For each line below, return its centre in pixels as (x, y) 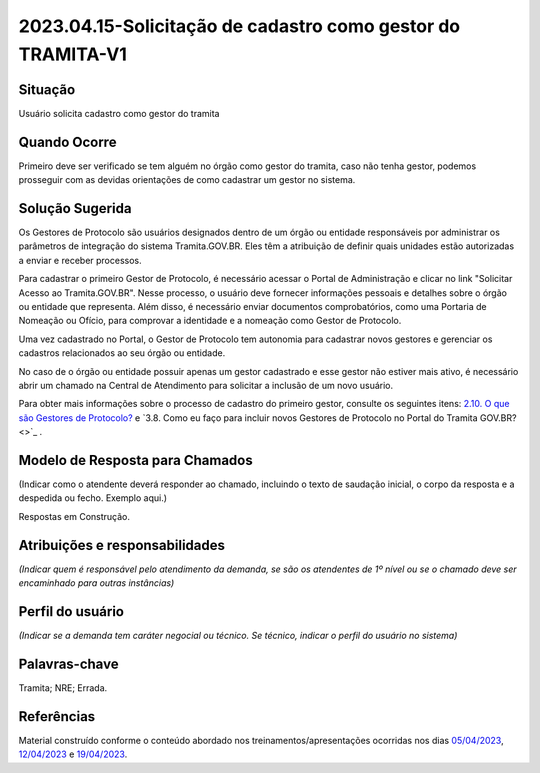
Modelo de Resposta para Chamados (136, 460)
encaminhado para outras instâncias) (96, 583)
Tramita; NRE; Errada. (63, 687)
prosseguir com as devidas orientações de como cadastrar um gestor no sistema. (187, 180)
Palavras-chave (68, 663)
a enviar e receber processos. (80, 260)
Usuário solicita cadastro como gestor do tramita (119, 113)
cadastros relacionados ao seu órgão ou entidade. (122, 353)
